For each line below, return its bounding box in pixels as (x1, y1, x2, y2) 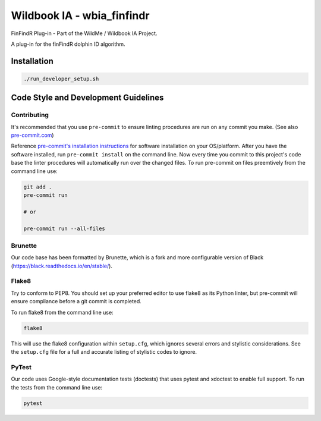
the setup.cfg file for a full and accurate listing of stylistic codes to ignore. (11, 348, 197, 355)
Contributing (11, 111, 49, 119)
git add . (23, 183, 52, 190)
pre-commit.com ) (11, 131, 54, 139)
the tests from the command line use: (11, 384, 103, 391)
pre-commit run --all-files (23, 225, 105, 232)
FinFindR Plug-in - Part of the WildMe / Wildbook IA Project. (11, 30, 158, 37)
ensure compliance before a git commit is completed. (11, 298, 142, 305)
